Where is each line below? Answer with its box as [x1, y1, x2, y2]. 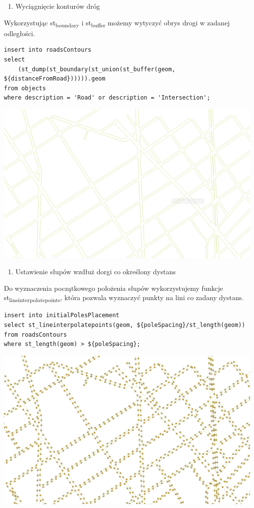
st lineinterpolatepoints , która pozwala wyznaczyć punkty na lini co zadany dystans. [4, 292, 244, 304]
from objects [4, 84, 46, 92]
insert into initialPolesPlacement [4, 312, 120, 319]
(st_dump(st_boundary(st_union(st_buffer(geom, [18, 65, 175, 73]
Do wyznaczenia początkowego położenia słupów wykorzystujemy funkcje [4, 283, 223, 293]
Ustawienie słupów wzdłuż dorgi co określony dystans [15, 266, 176, 277]
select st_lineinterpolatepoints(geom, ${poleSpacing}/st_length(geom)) [4, 322, 245, 329]
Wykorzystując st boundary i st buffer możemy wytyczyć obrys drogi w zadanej [4, 17, 230, 29]
